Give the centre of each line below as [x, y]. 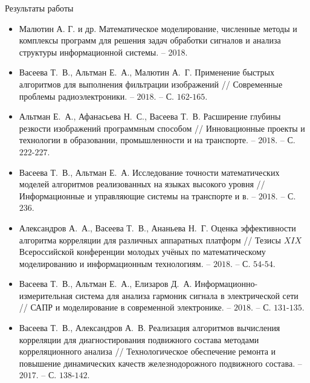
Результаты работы [39, 8]
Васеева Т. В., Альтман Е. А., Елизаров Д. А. [105, 284]
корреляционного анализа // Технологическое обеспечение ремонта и [147, 351]
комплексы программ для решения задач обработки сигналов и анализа [150, 40]
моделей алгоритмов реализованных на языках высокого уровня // [142, 184]
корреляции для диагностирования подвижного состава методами [139, 339]
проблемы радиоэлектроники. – [76, 96]
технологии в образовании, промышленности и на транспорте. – [137, 140]
